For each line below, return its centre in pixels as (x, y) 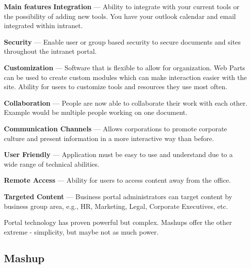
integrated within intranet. (43, 25)
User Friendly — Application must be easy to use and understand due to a (118, 154)
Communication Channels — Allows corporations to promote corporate (116, 128)
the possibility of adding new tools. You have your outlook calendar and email (120, 16)
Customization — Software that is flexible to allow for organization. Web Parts (125, 67)
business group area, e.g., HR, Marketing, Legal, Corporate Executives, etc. (116, 206)
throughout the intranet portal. (50, 51)
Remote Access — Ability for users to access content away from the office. (118, 180)
